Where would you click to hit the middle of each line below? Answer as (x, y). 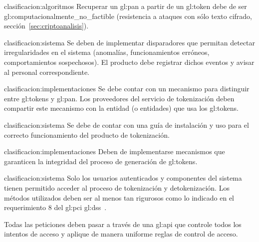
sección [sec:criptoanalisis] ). (46, 26)
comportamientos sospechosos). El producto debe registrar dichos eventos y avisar (129, 62)
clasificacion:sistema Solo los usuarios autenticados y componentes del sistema (123, 178)
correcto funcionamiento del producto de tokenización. (87, 134)
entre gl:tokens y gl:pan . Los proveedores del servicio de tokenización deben (119, 98)
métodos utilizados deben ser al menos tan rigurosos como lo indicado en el (119, 197)
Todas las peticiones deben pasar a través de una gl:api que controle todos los (123, 224)
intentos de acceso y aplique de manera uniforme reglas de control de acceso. (121, 234)
